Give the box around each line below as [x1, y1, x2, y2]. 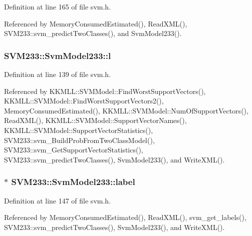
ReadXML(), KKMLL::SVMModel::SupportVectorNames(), [4, 115, 187, 125]
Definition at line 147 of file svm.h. [4, 195, 111, 205]
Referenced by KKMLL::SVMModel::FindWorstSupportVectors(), [4, 85, 206, 96]
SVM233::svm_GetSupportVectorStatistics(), [4, 144, 143, 155]
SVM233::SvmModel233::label [11, 175, 135, 188]
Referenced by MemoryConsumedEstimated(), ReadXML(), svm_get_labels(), [4, 212, 246, 222]
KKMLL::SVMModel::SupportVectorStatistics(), [4, 124, 153, 135]
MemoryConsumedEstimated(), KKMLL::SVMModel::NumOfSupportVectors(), [4, 105, 248, 115]
